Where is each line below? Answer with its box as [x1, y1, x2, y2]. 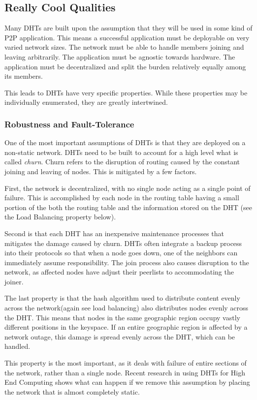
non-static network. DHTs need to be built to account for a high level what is [4, 147, 238, 157]
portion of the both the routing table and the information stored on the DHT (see [4, 202, 252, 212]
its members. [4, 71, 43, 81]
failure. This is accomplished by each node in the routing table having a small [4, 192, 239, 203]
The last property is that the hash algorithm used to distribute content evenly [4, 293, 240, 303]
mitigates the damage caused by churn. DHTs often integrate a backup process [4, 238, 242, 248]
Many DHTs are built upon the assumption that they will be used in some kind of [4, 23, 253, 33]
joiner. [4, 276, 24, 286]
